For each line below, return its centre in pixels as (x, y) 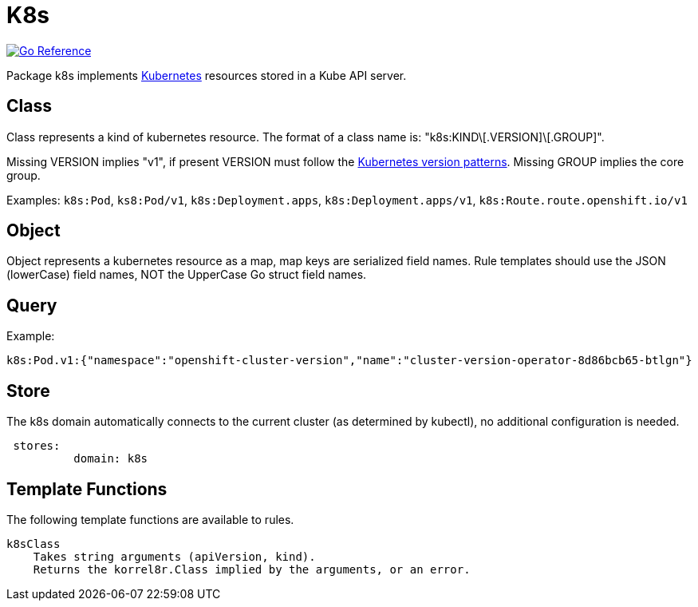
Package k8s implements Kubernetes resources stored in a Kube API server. (207, 75)
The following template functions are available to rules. (150, 519)
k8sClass (34, 544)
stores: (37, 446)
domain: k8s (111, 459)
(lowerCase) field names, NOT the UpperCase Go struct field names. (187, 275)
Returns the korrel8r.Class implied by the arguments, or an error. (252, 569)
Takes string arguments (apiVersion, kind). (174, 556)
